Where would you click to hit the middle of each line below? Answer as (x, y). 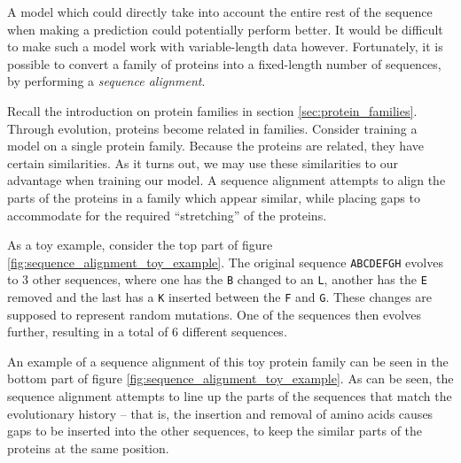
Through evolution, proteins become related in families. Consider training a (212, 128)
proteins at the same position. (88, 448)
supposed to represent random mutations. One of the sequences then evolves (214, 314)
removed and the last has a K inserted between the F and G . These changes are (219, 297)
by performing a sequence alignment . (106, 81)
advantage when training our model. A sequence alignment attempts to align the (227, 180)
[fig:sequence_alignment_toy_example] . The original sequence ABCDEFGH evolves (225, 262)
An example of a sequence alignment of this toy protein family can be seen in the (228, 361)
